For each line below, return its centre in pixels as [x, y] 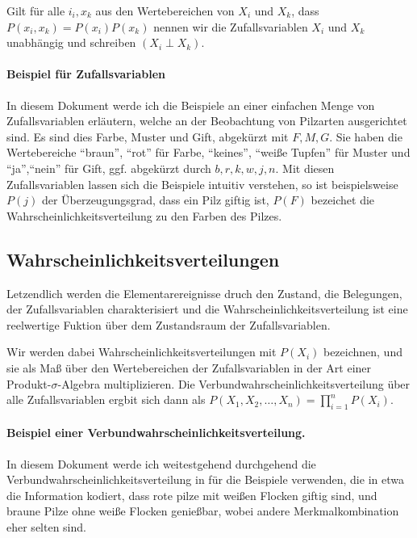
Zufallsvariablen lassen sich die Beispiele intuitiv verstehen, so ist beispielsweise [202, 184]
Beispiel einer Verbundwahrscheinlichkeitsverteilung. [156, 433]
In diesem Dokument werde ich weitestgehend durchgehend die [161, 463]
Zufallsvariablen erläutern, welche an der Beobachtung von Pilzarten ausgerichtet [207, 121]
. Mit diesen [305, 168]
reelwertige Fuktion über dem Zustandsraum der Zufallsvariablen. [169, 324]
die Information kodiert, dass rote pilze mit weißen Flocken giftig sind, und [192, 495]
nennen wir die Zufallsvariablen [231, 26]
